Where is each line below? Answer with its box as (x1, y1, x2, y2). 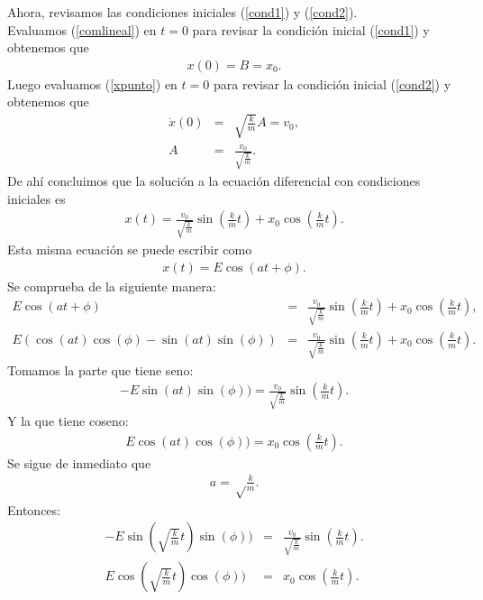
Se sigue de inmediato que (7, 453, 151, 472)
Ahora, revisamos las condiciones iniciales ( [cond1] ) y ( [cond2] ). (7, 3, 358, 21)
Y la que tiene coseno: (7, 411, 129, 429)
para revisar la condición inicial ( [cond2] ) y (213, 74, 451, 93)
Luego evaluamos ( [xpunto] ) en (7, 74, 178, 93)
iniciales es (7, 189, 66, 208)
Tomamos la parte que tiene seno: (7, 360, 194, 379)
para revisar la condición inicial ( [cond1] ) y (192, 20, 430, 39)
